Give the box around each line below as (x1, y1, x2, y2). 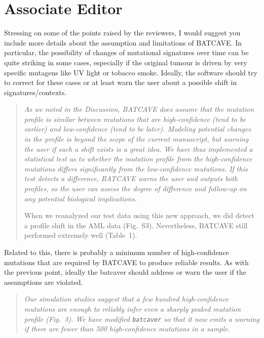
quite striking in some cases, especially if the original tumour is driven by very (4, 57, 247, 67)
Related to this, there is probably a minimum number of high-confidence (4, 247, 229, 257)
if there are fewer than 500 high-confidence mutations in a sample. (24, 323, 230, 334)
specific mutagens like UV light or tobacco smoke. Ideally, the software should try (4, 67, 257, 77)
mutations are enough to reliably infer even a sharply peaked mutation (24, 303, 241, 314)
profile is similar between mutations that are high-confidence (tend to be (24, 113, 246, 124)
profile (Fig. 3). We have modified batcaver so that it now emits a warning (24, 313, 259, 324)
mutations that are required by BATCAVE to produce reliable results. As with (4, 257, 249, 267)
